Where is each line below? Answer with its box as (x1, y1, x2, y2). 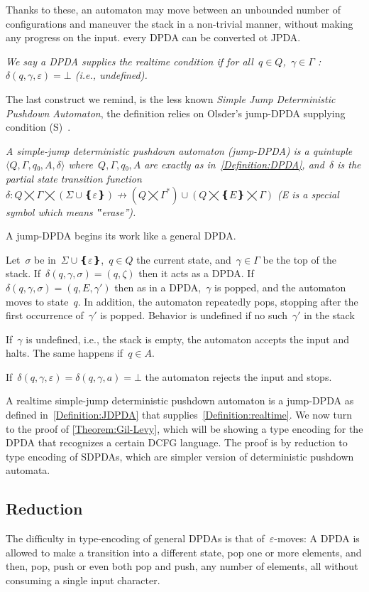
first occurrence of (6, 308, 84, 323)
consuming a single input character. (6, 573, 160, 588)
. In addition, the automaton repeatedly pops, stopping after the (77, 294, 358, 308)
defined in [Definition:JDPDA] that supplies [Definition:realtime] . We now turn (6, 407, 353, 422)
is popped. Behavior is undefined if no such (100, 308, 287, 323)
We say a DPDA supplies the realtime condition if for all (6, 53, 253, 68)
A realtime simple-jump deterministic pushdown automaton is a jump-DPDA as (6, 393, 354, 408)
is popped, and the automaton (214, 279, 346, 294)
